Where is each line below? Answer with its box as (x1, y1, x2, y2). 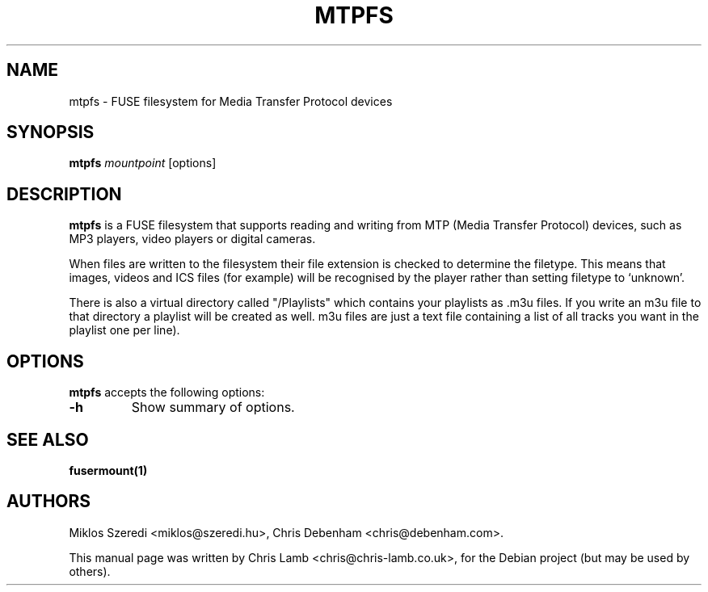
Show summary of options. (131, 399, 295, 416)
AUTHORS (6, 491, 91, 512)
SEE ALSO (6, 429, 89, 450)
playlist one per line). (69, 323, 180, 338)
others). (69, 564, 111, 578)
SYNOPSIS (6, 122, 95, 143)
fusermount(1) (69, 463, 148, 477)
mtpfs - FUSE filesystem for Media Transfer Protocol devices (69, 94, 393, 108)
